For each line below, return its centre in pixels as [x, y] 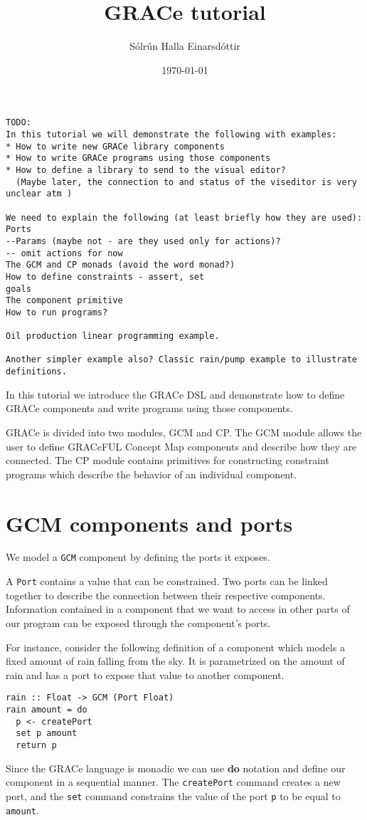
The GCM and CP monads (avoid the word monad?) [121, 265]
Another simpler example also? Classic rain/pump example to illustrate [181, 360]
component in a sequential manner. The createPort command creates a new [173, 782]
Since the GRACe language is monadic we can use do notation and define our [176, 768]
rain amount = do [47, 709]
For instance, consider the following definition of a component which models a [175, 647]
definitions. [36, 372]
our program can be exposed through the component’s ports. [138, 622]
